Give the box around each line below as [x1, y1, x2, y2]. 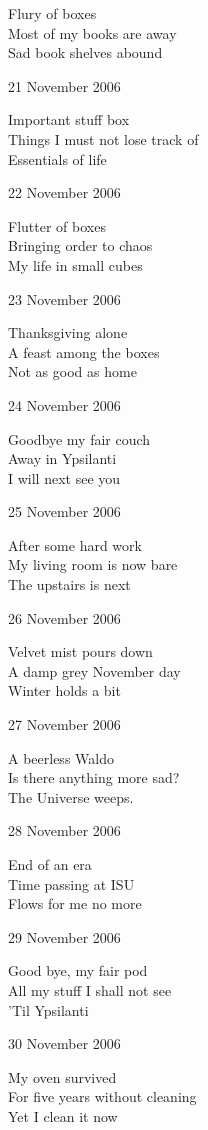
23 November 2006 [8, 288, 121, 309]
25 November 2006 [8, 501, 121, 522]
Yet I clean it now [8, 1105, 118, 1126]
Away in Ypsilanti [8, 448, 117, 469]
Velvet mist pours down [8, 641, 153, 662]
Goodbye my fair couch [8, 428, 151, 449]
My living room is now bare [8, 554, 178, 575]
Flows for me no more [8, 893, 142, 914]
